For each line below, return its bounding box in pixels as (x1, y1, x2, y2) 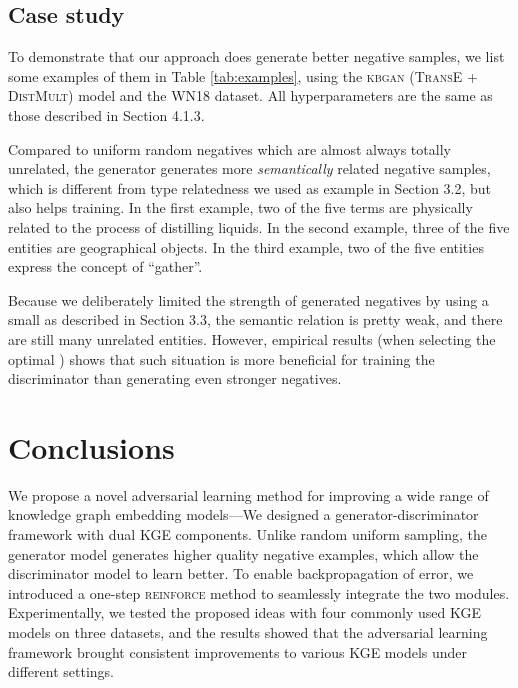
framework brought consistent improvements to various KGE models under (8, 641, 468, 662)
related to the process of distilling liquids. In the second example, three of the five (8, 216, 510, 237)
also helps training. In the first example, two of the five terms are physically (8, 197, 473, 218)
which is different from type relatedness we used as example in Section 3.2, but (8, 177, 492, 198)
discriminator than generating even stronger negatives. (8, 368, 342, 389)
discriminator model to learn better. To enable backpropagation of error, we (8, 563, 474, 584)
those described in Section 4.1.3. (8, 104, 205, 125)
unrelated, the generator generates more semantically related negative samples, (8, 158, 491, 179)
